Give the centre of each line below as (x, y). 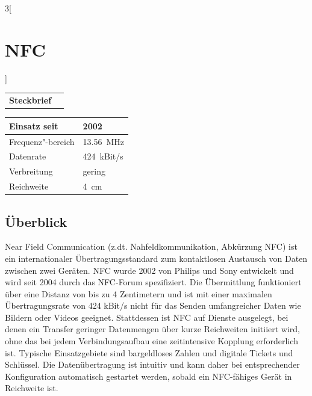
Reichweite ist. (32, 388)
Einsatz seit (34, 125)
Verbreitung (31, 171)
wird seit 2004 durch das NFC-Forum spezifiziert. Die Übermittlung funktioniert (153, 282)
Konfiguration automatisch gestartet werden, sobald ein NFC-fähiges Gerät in (148, 376)
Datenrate (28, 156)
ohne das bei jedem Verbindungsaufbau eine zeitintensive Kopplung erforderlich (151, 341)
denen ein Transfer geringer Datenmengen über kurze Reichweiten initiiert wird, (153, 329)
